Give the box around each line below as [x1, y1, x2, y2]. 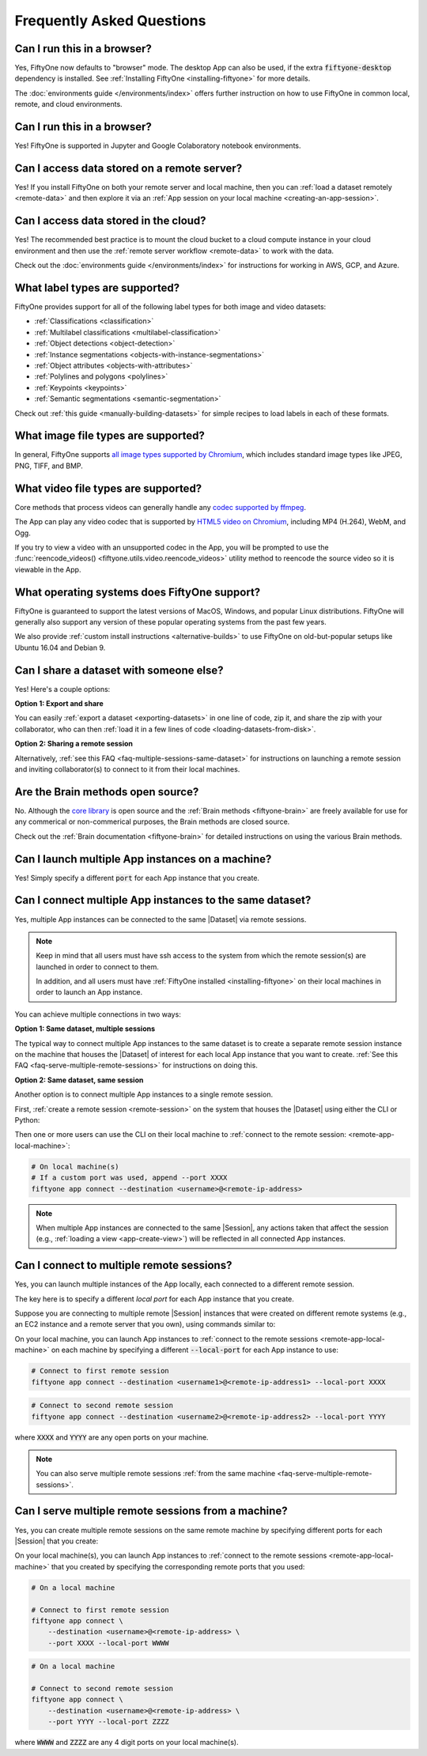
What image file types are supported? [14, 429, 206, 443]
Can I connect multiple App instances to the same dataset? [14, 893, 312, 907]
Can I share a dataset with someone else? [14, 663, 225, 677]
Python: [14, 1116, 40, 1124]
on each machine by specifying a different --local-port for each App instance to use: [51, 1345, 339, 1355]
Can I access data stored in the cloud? [14, 214, 206, 228]
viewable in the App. [14, 565, 81, 574]
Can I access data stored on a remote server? [14, 161, 243, 175]
